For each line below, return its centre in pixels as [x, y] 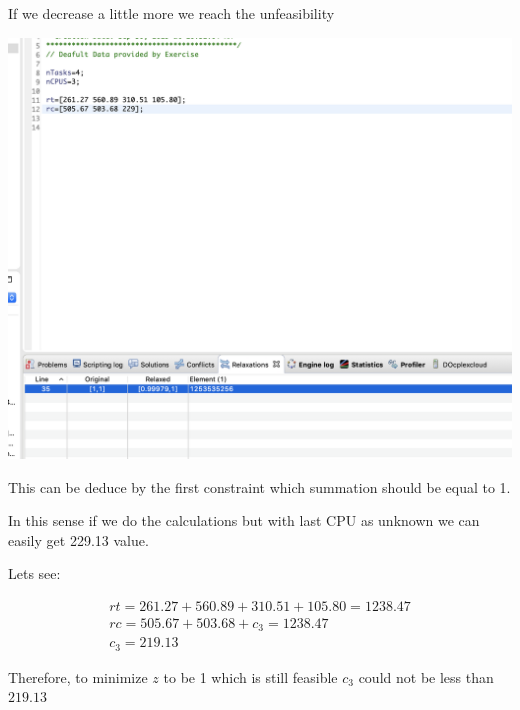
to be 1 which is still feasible [250, 676]
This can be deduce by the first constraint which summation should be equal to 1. [259, 486]
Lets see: [34, 573]
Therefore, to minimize [78, 676]
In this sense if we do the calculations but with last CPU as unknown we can [244, 520]
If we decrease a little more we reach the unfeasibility [171, 13]
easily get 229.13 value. [78, 539]
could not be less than [426, 676]
